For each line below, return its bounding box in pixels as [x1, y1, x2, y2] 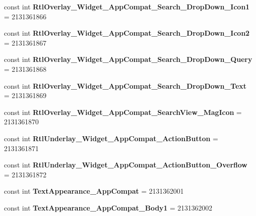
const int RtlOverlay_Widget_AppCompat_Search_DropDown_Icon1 [4, 1, 250, 11]
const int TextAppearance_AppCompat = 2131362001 [4, 186, 184, 196]
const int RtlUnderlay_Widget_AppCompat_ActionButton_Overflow [4, 160, 248, 170]
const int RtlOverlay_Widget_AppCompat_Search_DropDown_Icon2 [4, 28, 250, 38]
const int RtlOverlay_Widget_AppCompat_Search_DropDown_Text [4, 80, 247, 91]
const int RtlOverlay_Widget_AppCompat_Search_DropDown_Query [4, 54, 253, 64]
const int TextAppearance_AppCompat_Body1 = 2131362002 [4, 202, 212, 213]
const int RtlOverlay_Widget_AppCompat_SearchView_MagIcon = [4, 107, 242, 117]
